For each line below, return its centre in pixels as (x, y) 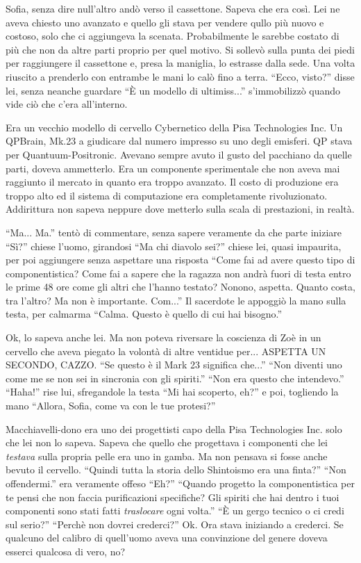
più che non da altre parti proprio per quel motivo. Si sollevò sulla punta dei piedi (180, 49)
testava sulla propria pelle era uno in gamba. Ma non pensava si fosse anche (167, 456)
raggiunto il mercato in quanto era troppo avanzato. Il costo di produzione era (172, 182)
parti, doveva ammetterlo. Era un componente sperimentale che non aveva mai (173, 168)
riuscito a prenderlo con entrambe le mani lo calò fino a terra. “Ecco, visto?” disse (180, 76)
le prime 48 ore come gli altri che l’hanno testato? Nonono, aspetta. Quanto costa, (180, 287)
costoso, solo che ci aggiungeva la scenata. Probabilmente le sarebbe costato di (173, 36)
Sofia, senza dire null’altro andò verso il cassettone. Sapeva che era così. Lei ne (173, 8)
